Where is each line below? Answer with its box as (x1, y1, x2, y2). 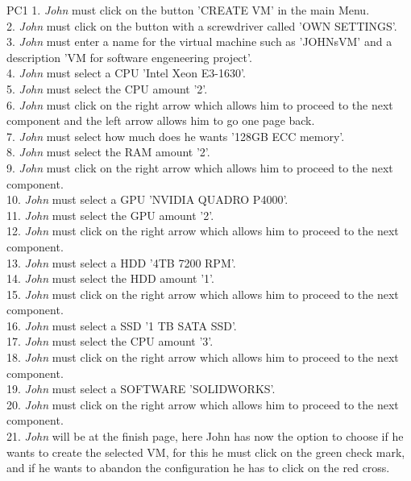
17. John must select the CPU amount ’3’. (6, 333, 214, 350)
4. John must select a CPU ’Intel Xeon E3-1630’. (6, 64, 246, 81)
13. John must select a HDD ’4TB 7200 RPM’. (6, 254, 236, 271)
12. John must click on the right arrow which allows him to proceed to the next (6, 222, 399, 239)
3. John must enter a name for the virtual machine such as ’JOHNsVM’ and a (6, 33, 392, 50)
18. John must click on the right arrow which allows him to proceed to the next (6, 349, 399, 366)
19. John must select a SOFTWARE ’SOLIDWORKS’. (6, 380, 276, 397)
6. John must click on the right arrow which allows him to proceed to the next (6, 96, 393, 113)
